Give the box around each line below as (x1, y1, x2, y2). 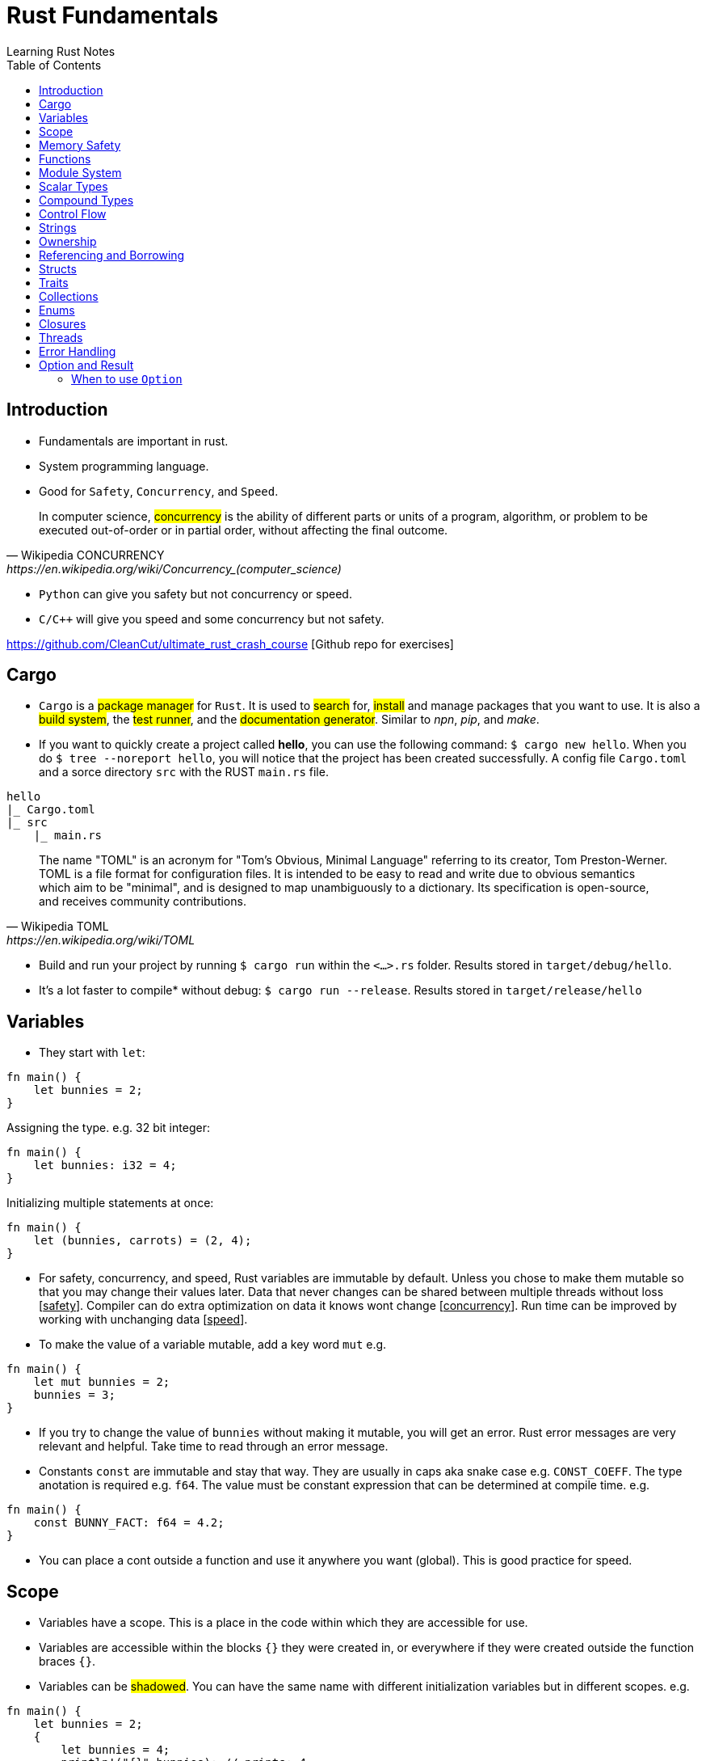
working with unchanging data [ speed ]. (39, 1312, 248, 1327)
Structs (39, 261, 77, 276)
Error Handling (39, 344, 116, 358)
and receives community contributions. (39, 894, 246, 909)
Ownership (39, 234, 97, 248)
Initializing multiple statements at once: (6, 1196, 214, 1210)
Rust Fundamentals (6, 2, 219, 29)
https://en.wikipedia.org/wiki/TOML (6, 933, 195, 948)
